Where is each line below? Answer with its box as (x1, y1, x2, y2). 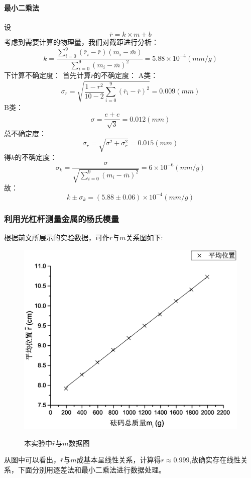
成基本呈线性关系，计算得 (76, 454, 161, 465)
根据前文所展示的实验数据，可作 (4, 232, 109, 243)
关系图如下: (125, 232, 163, 243)
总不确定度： (4, 128, 46, 138)
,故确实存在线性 (189, 454, 241, 465)
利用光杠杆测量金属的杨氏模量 (4, 212, 119, 225)
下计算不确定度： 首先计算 (4, 70, 91, 80)
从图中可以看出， (4, 454, 60, 465)
